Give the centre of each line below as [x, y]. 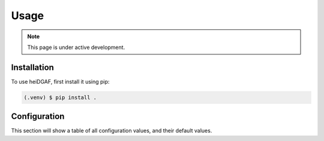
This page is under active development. [76, 47]
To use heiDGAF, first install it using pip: [60, 81]
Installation [32, 67]
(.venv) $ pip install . [60, 97]
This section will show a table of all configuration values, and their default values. [112, 131]
